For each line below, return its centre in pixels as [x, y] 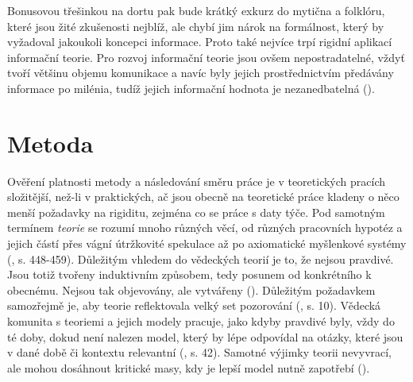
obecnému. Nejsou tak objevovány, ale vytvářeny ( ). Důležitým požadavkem [191, 289]
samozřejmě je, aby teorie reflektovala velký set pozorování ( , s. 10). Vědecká [194, 305]
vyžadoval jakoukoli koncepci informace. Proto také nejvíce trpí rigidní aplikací [200, 42]
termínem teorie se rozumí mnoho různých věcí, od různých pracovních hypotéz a [205, 228]
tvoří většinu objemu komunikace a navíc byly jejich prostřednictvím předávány [201, 73]
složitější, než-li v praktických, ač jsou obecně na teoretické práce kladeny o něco [203, 197]
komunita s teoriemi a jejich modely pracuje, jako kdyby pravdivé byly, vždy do [201, 321]
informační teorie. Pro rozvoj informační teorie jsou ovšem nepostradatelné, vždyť [206, 57]
